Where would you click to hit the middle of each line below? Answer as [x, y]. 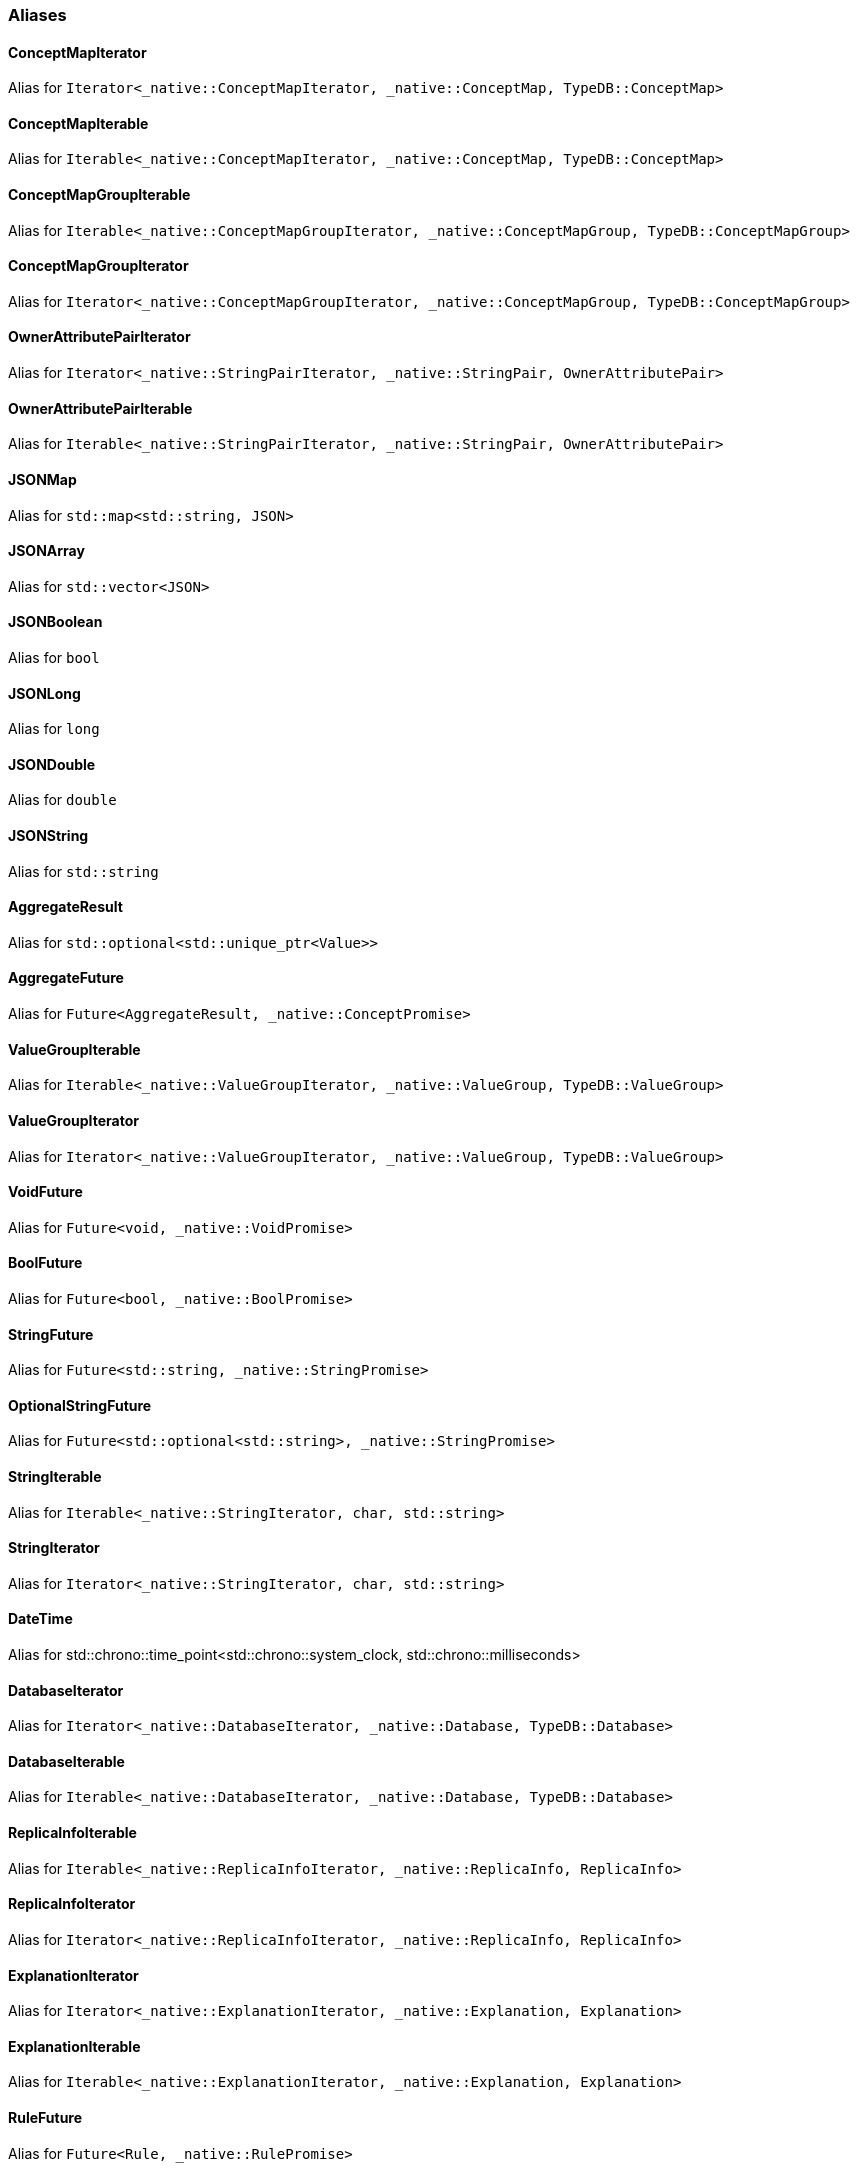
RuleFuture [45, 2117]
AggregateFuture [66, 978]
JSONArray [46, 551]
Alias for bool [54, 657]
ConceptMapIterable [78, 123]
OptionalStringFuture [80, 1405]
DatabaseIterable [66, 1761]
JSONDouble [52, 764]
